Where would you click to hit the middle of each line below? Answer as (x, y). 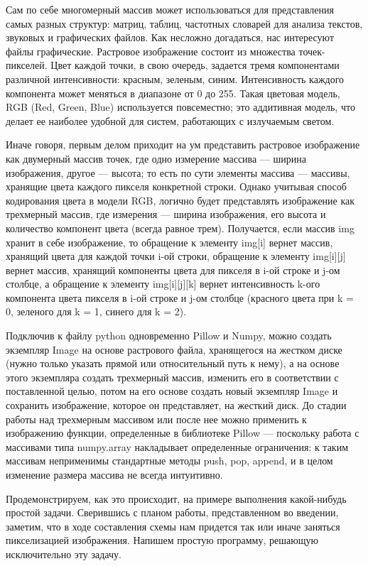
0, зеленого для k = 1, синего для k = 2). (96, 311)
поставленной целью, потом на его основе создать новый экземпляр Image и (172, 391)
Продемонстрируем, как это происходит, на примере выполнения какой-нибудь (176, 498)
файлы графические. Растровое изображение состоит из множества (151, 51)
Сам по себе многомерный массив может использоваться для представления (170, 9)
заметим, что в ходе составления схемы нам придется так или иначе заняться (173, 526)
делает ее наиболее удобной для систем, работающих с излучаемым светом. (170, 120)
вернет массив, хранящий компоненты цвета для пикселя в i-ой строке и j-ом (173, 270)
